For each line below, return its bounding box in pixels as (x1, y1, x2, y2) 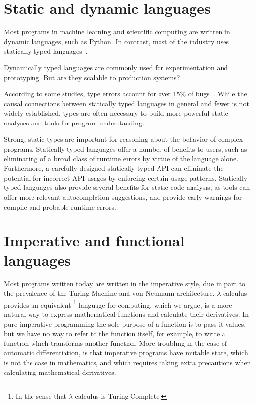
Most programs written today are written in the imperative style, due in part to (4, 278, 246, 288)
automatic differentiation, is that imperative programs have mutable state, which (4, 347, 248, 358)
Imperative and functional (4, 230, 185, 250)
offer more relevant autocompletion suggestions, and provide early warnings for (4, 192, 242, 202)
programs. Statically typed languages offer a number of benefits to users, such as (4, 144, 247, 154)
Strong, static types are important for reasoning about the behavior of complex (4, 134, 243, 144)
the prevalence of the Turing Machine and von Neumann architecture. (4, 288, 215, 298)
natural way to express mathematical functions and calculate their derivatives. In (4, 309, 249, 319)
